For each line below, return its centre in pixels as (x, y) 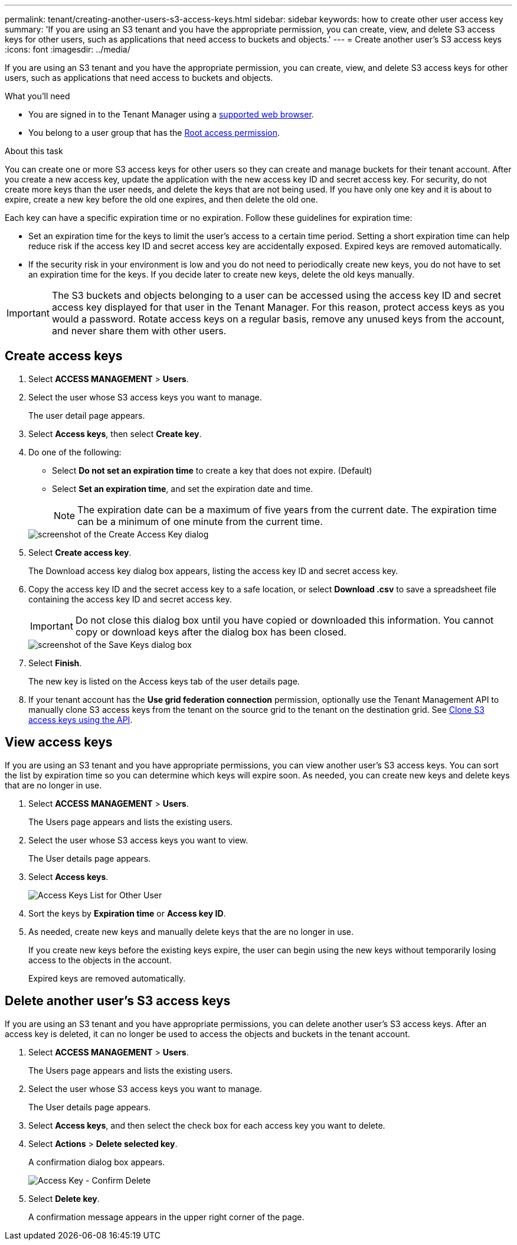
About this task (34, 151)
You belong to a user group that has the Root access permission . (154, 133)
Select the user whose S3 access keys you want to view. (138, 840)
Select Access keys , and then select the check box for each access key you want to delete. (207, 1125)
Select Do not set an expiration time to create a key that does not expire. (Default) (212, 470)
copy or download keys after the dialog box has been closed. (211, 632)
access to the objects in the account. (100, 960)
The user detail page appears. (87, 415)
